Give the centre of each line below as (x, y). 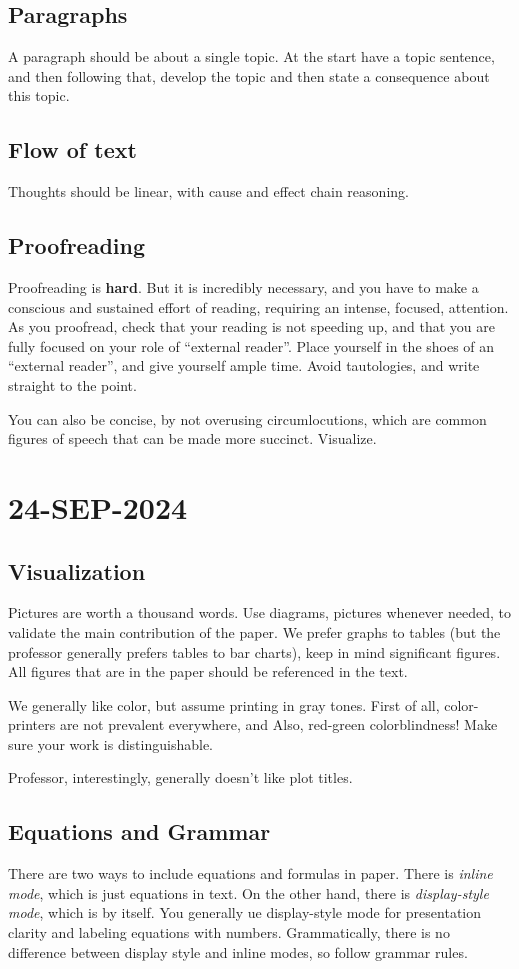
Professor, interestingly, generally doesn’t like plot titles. (180, 777)
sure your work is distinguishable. (111, 743)
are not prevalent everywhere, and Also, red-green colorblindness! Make (278, 724)
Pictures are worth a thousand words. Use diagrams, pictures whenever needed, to (259, 612)
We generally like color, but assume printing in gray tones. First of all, (224, 704)
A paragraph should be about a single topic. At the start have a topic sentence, (251, 56)
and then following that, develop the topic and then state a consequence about (249, 75)
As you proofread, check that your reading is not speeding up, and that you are (251, 326)
